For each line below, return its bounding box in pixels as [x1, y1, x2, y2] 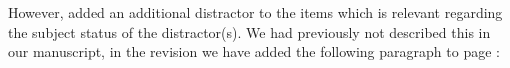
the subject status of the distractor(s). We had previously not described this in [8, 21, 491, 42]
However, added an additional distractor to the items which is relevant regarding [8, 2, 503, 22]
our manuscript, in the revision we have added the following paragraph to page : [8, 41, 500, 62]
